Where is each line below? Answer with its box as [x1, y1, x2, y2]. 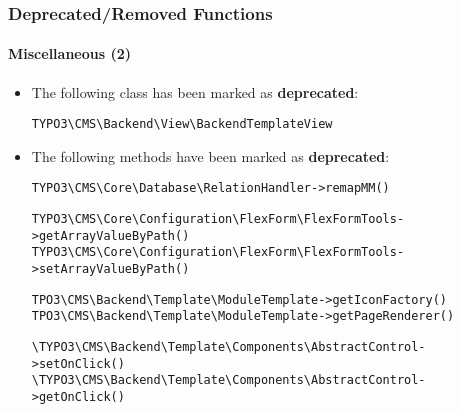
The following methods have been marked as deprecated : [31, 145, 390, 166]
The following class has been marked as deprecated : [31, 81, 359, 102]
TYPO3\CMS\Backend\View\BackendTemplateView [31, 117, 333, 132]
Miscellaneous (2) [8, 43, 132, 64]
